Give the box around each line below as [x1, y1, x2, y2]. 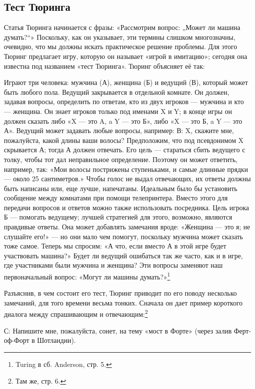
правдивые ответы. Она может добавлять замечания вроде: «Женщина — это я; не [4, 222, 251, 232]
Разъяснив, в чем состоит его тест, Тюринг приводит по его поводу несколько [4, 288, 237, 298]
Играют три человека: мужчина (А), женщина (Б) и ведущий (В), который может [4, 77, 248, 87]
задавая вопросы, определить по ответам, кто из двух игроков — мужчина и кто [4, 96, 244, 107]
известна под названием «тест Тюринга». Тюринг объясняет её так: [4, 60, 205, 71]
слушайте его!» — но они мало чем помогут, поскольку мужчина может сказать [4, 231, 243, 241]
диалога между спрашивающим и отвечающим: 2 [4, 307, 148, 319]
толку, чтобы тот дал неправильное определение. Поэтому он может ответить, [4, 154, 238, 164]
